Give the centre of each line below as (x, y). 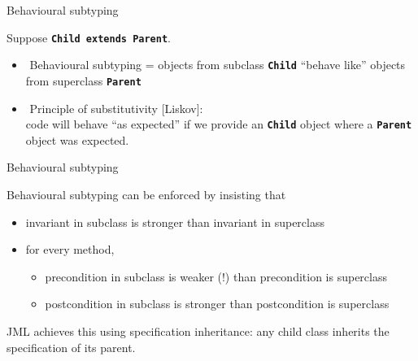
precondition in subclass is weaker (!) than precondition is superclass (216, 276)
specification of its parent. (71, 347)
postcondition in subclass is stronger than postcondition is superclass (217, 304)
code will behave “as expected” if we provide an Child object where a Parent (219, 124)
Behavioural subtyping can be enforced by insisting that (146, 194)
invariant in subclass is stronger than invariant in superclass (175, 222)
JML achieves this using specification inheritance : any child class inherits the (198, 331)
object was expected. (77, 139)
